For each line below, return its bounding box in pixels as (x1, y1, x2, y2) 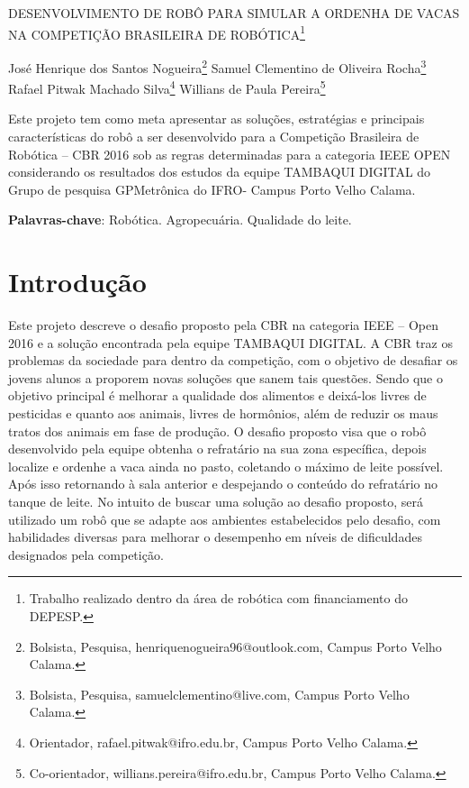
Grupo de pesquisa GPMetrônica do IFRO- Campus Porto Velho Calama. (8, 179, 416, 198)
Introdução (8, 263, 147, 300)
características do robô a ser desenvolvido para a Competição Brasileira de (8, 126, 419, 145)
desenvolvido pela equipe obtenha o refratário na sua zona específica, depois (8, 439, 427, 458)
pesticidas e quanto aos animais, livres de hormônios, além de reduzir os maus (8, 404, 438, 422)
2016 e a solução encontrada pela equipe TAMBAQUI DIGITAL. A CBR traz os (8, 333, 453, 352)
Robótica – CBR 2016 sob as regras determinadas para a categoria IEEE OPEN (8, 144, 451, 163)
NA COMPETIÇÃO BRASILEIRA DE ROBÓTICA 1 (8, 22, 305, 43)
